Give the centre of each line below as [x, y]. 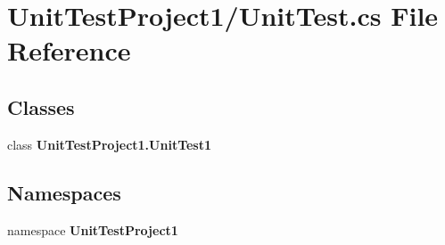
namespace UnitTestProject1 [93, 229]
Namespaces [64, 192]
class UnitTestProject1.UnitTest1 [110, 144]
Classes [41, 106]
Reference [69, 50]
